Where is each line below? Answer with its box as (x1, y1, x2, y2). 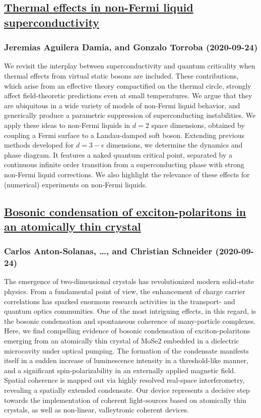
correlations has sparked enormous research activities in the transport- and (4, 296, 235, 306)
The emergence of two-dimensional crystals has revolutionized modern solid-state (4, 276, 254, 287)
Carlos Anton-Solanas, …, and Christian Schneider (4, 245, 213, 257)
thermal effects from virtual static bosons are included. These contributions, (4, 70, 239, 81)
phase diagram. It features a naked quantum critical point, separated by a (4, 149, 233, 160)
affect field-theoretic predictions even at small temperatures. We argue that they (4, 90, 252, 101)
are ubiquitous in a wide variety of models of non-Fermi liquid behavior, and (4, 100, 240, 110)
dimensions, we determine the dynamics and (106, 140, 243, 150)
